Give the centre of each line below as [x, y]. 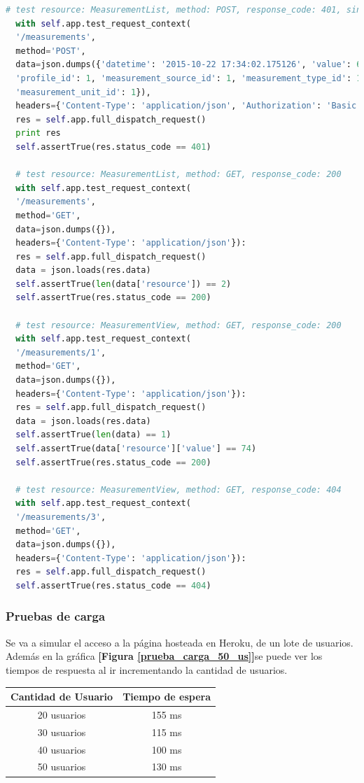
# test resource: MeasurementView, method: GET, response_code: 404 [178, 489]
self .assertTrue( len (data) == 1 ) [93, 435]
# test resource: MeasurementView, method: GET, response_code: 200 [178, 325]
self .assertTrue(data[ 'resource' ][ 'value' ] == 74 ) [136, 449]
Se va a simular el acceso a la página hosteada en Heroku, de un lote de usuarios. [180, 642]
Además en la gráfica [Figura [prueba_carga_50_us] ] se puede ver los [164, 656]
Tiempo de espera [167, 697]
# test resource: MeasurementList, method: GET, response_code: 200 [178, 175]
